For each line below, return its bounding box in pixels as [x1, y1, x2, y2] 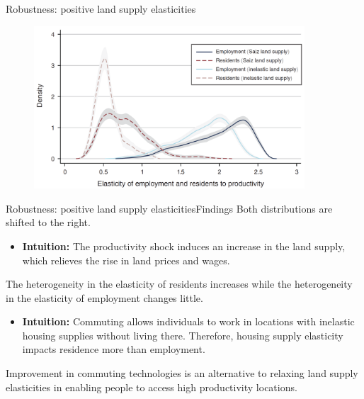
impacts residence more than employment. [22, 342, 205, 356]
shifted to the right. [6, 215, 91, 230]
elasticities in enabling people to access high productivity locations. [6, 379, 297, 394]
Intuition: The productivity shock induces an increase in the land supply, [22, 238, 346, 253]
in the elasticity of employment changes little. [6, 290, 203, 305]
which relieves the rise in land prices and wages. [22, 252, 230, 267]
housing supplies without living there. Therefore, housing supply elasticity [22, 327, 343, 342]
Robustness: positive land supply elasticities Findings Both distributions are [6, 201, 333, 215]
